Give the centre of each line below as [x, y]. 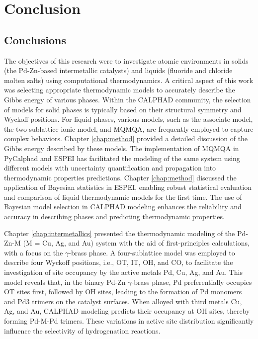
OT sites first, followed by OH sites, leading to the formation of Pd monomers [123, 292]
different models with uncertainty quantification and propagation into [110, 168]
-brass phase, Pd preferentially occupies [192, 282]
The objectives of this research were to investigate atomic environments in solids [126, 60]
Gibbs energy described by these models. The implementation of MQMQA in [122, 148]
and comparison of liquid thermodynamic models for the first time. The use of [123, 197]
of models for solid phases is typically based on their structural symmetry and [123, 109]
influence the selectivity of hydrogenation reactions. [82, 330]
